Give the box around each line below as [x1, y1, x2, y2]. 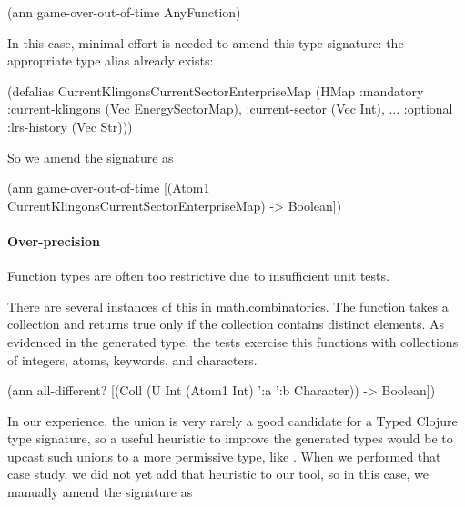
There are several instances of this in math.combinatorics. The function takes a [7, 296, 449, 315]
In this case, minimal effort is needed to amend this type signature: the [7, 33, 404, 52]
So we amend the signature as [7, 147, 174, 166]
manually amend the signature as [7, 482, 193, 502]
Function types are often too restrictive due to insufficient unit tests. [7, 266, 389, 285]
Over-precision [7, 231, 100, 250]
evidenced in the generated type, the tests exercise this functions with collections [7, 332, 459, 351]
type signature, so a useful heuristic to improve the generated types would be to [7, 429, 453, 448]
